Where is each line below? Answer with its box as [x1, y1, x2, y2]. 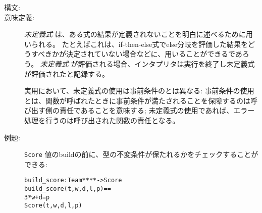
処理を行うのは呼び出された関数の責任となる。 [24, 115, 180, 125]
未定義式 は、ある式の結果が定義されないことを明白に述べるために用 [24, 29, 253, 39]
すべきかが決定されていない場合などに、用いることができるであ [31, 48, 242, 59]
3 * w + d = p [24, 193, 50, 201]
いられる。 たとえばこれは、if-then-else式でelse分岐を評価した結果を [24, 38, 248, 49]
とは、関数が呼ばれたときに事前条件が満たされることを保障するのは [24, 95, 250, 105]
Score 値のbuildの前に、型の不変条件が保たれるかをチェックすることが [24, 149, 258, 159]
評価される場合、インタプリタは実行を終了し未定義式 [78, 58, 255, 69]
